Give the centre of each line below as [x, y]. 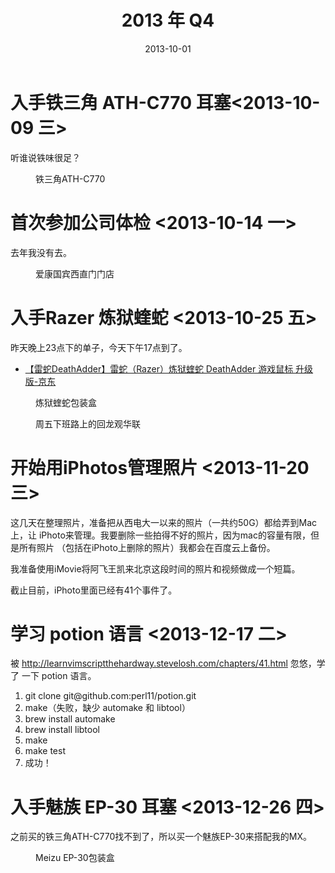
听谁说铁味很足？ [45, 157]
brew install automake [70, 719]
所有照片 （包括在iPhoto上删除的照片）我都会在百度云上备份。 [147, 547]
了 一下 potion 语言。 [53, 676]
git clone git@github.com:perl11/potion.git [110, 696]
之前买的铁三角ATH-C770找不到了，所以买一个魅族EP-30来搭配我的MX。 [161, 837]
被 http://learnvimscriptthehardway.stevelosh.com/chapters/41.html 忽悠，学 [168, 663]
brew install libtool [62, 730]
